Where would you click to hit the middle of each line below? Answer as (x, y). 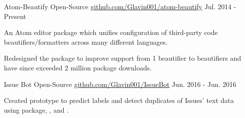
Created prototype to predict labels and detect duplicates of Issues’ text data (119, 100)
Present (15, 16)
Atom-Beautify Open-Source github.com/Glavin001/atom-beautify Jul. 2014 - (120, 6)
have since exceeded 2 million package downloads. (78, 67)
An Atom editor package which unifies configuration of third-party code (111, 32)
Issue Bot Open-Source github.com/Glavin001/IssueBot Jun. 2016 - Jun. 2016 (120, 84)
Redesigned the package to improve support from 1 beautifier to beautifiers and (122, 58)
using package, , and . (36, 110)
